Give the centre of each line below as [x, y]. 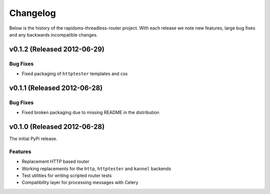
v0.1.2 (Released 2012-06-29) [57, 49]
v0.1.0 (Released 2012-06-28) [57, 127]
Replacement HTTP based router [55, 161]
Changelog [32, 13]
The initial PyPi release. [33, 139]
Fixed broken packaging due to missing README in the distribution [90, 112]
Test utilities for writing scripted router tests [67, 175]
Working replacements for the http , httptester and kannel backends [96, 168]
